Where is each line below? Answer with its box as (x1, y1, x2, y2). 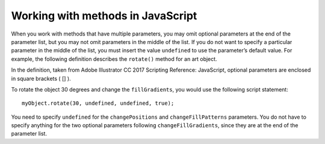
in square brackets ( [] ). (11, 75, 72, 82)
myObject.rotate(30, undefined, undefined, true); (22, 100, 175, 107)
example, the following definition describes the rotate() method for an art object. (11, 55, 217, 63)
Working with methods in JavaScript (11, 9, 197, 22)
